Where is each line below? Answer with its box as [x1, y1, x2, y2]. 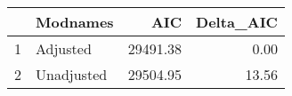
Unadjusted [36, 64, 108, 84]
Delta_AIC [196, 12, 278, 32]
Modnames [36, 12, 114, 32]
